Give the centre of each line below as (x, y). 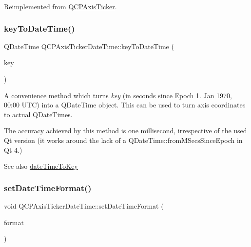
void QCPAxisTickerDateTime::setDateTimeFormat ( (84, 205)
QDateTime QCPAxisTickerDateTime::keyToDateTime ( (89, 46)
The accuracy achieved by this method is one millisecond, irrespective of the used (125, 131)
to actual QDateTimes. (38, 114)
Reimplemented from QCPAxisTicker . (60, 6)
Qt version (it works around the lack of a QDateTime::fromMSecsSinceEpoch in (123, 140)
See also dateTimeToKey (41, 166)
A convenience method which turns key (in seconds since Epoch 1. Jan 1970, (118, 95)
